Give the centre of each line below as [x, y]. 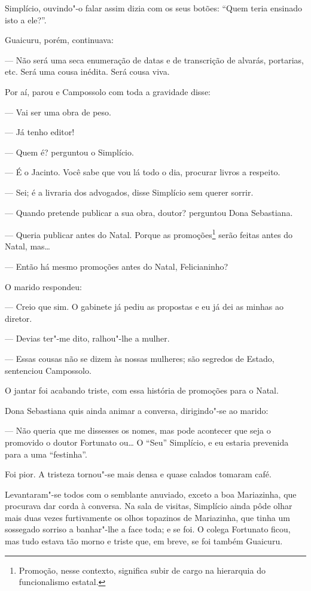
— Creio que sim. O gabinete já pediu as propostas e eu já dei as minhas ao [144, 307]
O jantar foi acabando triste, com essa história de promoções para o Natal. [142, 390]
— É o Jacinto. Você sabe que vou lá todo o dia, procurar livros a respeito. [143, 172]
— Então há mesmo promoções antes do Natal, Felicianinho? [117, 266]
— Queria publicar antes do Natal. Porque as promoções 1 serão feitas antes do [149, 234]
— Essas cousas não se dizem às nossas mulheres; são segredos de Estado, [140, 358]
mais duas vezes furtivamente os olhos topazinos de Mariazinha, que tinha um [147, 517]
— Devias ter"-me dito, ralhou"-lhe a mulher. [87, 338]
